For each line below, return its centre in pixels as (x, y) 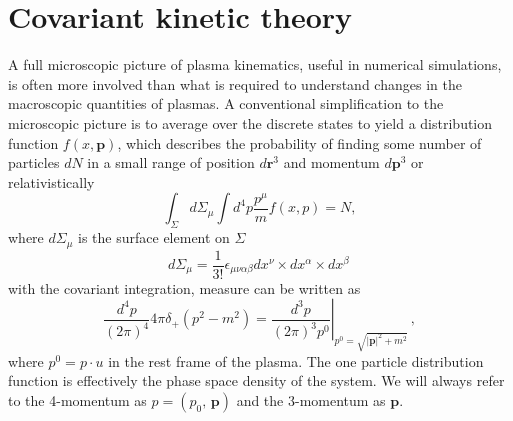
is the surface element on (154, 237)
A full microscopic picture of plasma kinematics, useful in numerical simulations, (255, 64)
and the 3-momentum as (311, 399)
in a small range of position (171, 162)
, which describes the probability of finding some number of (299, 142)
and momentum (331, 162)
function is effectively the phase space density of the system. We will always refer (256, 380)
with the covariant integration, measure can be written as (184, 287)
